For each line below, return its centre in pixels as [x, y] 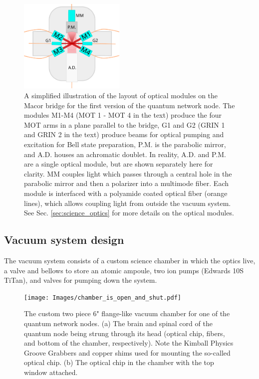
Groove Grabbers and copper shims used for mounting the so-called [127, 352]
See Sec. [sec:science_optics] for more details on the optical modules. [129, 213]
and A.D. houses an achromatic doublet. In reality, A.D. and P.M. [125, 154]
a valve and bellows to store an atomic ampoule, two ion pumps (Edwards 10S [124, 270]
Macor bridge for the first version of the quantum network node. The [129, 105]
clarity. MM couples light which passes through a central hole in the [128, 173]
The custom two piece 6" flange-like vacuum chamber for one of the [127, 313]
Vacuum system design [64, 240]
